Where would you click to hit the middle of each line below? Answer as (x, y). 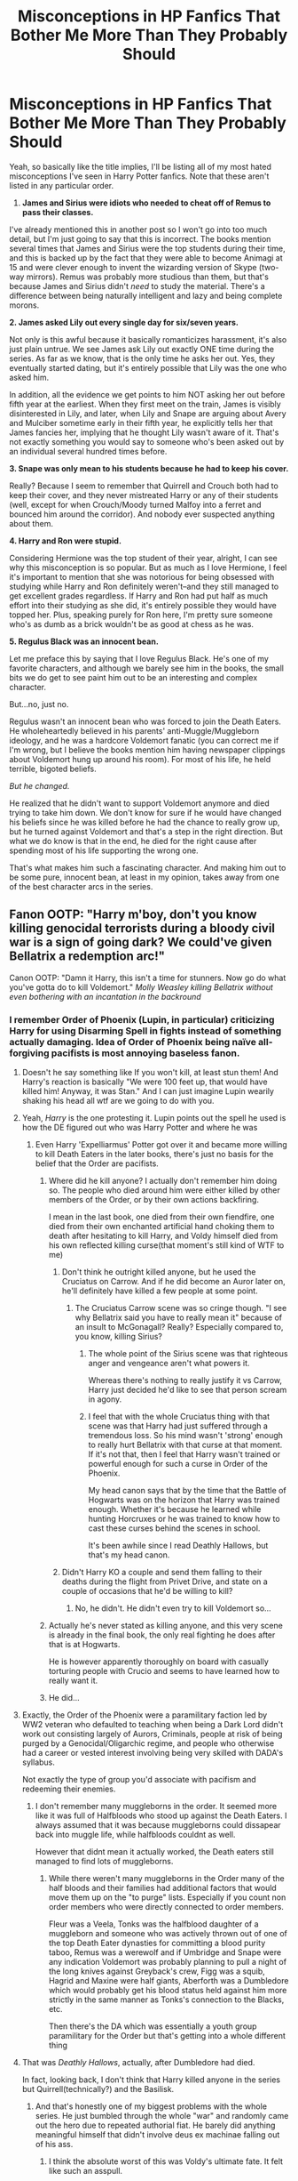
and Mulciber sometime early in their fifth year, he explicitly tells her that (141, 423)
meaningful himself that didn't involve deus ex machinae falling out (157, 2135)
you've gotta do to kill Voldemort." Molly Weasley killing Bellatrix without (141, 987)
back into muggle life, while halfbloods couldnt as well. (135, 1835)
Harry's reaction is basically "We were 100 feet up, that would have (145, 1082)
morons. (24, 305)
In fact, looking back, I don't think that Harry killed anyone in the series (151, 2080)
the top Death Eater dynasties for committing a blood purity (157, 1943)
